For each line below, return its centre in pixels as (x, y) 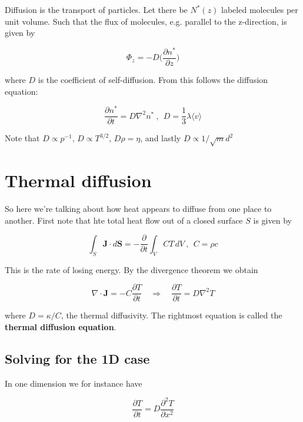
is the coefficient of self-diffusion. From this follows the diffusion (153, 79)
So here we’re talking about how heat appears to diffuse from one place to (138, 209)
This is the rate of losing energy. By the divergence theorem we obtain (131, 269)
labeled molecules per (260, 9)
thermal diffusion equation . (61, 326)
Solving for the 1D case (77, 358)
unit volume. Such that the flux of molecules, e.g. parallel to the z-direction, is (146, 21)
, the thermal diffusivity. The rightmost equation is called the (172, 315)
